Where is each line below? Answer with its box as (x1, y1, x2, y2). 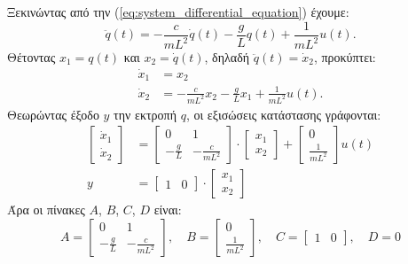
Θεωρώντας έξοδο (7, 105, 99, 123)
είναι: (153, 200, 182, 219)
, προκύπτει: (313, 48, 376, 66)
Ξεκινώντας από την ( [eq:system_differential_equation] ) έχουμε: (7, 3, 349, 20)
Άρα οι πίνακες (7, 200, 85, 219)
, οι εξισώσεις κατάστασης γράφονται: (185, 105, 381, 123)
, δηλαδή (204, 48, 250, 66)
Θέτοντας (7, 48, 56, 66)
